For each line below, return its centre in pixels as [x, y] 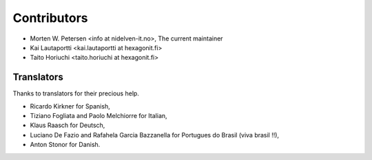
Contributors [51, 18]
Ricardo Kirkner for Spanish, [70, 106]
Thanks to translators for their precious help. [76, 93]
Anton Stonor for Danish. [65, 145]
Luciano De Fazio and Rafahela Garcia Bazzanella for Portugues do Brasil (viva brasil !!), [154, 135]
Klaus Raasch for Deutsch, [68, 125]
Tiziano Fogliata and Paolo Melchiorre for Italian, [99, 116]
